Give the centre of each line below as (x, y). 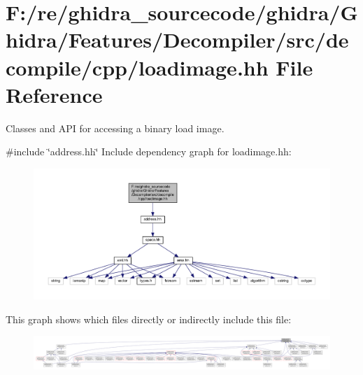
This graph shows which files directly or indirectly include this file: (149, 319)
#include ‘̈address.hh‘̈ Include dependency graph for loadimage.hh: (149, 151)
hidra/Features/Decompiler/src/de (177, 40)
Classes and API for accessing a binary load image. (115, 128)
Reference (54, 94)
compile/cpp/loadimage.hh (137, 67)
